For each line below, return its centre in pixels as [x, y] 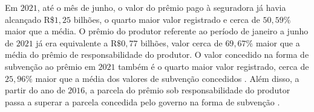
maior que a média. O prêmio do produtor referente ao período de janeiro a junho [157, 31]
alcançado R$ [30, 19]
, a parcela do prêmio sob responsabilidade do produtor [188, 90]
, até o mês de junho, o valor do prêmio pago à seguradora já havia [162, 7]
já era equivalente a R [77, 42]
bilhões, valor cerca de [182, 42]
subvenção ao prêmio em [50, 66]
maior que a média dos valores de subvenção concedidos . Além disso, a [167, 78]
